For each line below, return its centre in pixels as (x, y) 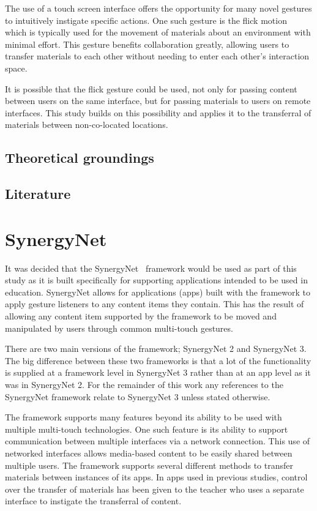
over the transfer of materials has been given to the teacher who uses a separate (155, 489)
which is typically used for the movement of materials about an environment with (158, 32)
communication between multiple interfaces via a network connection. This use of (158, 441)
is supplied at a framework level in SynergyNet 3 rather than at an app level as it (158, 372)
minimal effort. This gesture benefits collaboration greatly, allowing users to (147, 44)
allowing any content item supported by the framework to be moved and (141, 316)
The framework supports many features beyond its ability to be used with (144, 417)
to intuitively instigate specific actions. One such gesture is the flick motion (146, 20)
